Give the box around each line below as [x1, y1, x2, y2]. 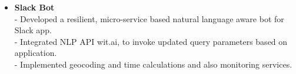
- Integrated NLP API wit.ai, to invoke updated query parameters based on [14, 35, 288, 47]
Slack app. [14, 24, 52, 36]
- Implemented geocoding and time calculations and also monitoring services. [14, 58, 292, 70]
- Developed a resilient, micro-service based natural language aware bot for [14, 12, 284, 24]
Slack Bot [14, 1, 55, 13]
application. [14, 47, 57, 59]
